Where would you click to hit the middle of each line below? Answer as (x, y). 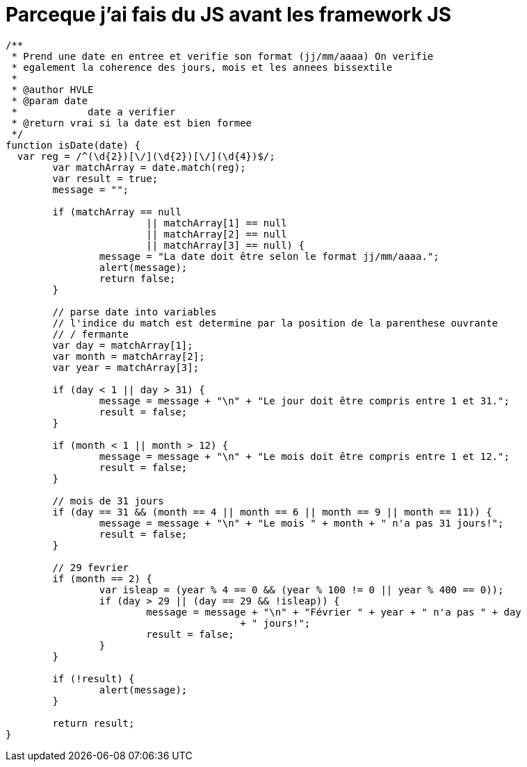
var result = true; (105, 178)
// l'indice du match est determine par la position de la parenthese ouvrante (275, 323)
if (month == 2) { (102, 578)
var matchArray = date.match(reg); (149, 167)
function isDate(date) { (73, 145)
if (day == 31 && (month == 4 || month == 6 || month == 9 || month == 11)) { (272, 512)
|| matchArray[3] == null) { (225, 245)
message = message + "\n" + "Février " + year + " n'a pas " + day (334, 612)
